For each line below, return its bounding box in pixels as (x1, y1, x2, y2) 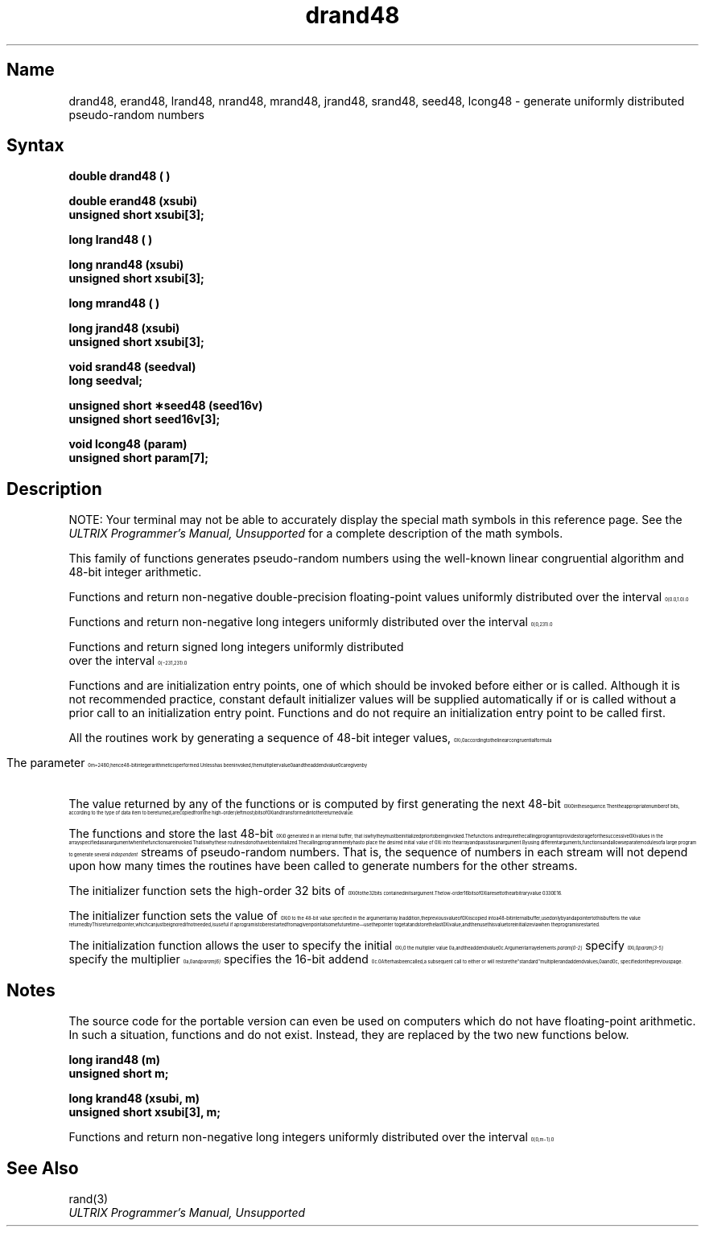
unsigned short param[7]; (68, 451, 209, 465)
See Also (6, 1157, 79, 1178)
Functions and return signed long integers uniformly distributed (68, 640, 404, 654)
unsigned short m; (68, 1066, 169, 1081)
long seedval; (68, 373, 143, 388)
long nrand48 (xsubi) (68, 258, 184, 272)
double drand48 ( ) (68, 169, 171, 184)
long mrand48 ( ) (68, 296, 160, 311)
